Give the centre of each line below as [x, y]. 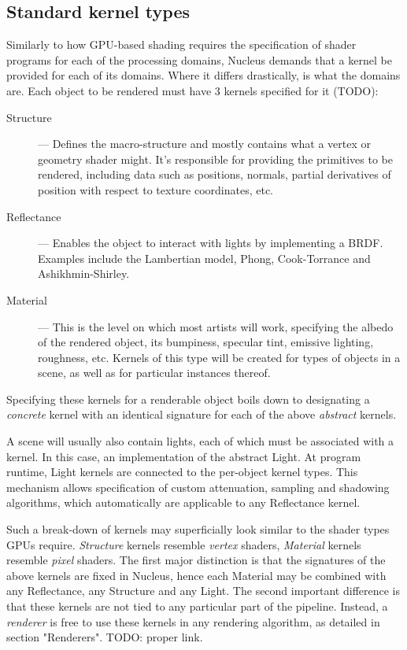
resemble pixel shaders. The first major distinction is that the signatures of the [196, 560]
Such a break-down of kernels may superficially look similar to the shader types [198, 529]
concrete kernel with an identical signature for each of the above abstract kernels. [202, 414]
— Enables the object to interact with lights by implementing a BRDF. [211, 243]
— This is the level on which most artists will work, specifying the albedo [216, 326]
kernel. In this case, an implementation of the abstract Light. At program [184, 456]
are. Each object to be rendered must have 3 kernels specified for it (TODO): [192, 90]
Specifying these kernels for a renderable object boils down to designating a [188, 399]
